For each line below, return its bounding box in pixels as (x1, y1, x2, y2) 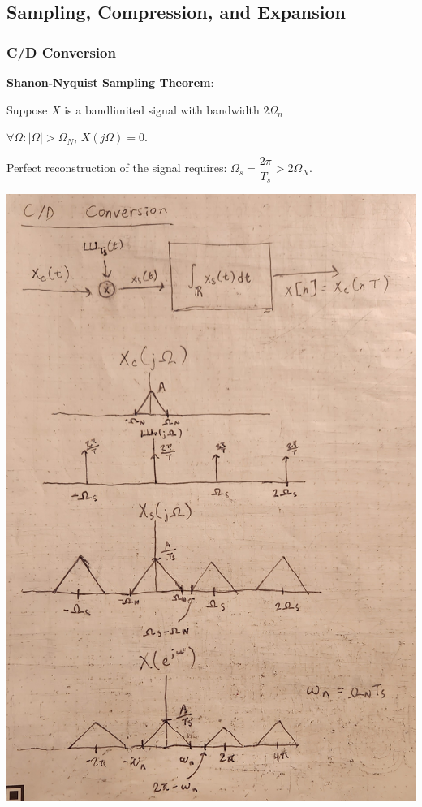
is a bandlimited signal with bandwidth (64, 101, 260, 118)
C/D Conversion (6, 41, 116, 62)
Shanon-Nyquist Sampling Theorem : (6, 74, 214, 90)
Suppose (6, 101, 48, 118)
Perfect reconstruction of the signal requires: (6, 159, 227, 176)
